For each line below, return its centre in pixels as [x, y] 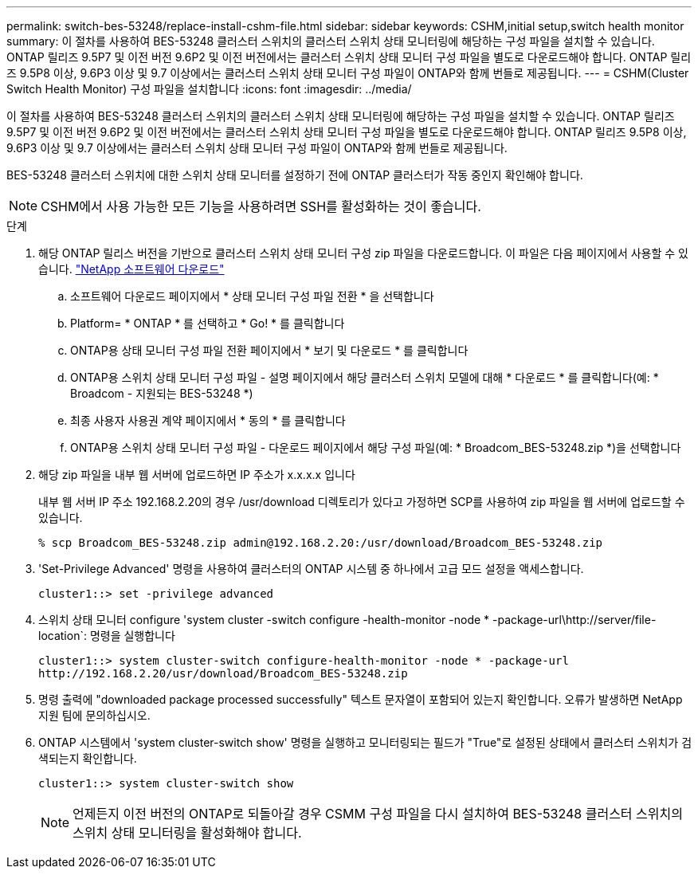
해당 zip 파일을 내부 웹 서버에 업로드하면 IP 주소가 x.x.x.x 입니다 [197, 475]
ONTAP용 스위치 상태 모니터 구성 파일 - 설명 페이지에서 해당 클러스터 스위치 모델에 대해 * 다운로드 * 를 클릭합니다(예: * [365, 377]
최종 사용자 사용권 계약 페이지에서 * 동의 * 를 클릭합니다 [208, 420]
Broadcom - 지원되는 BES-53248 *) [162, 393]
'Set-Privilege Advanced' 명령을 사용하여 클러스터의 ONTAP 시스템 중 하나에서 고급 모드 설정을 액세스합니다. [311, 569]
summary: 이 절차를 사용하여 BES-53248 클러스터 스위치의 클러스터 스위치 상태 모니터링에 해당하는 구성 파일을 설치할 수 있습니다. [331, 41]
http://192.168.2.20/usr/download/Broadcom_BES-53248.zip [223, 673]
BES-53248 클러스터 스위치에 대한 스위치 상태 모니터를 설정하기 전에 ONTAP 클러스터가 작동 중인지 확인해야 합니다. [295, 175]
